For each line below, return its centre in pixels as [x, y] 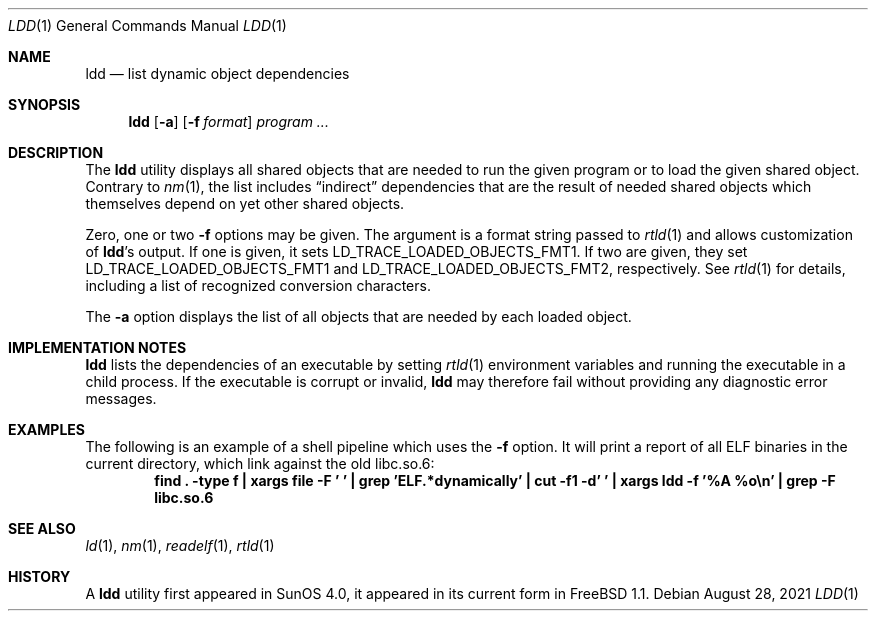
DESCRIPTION [56, 152]
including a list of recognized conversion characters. [258, 285]
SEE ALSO [42, 528]
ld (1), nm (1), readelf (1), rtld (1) [180, 545]
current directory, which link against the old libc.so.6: [260, 463]
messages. [121, 398]
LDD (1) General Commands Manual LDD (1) [147, 25]
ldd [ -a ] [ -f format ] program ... [228, 121]
